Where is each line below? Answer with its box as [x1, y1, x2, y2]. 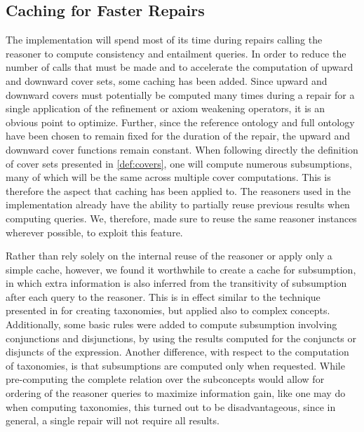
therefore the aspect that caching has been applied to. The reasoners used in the [6, 183, 351, 198]
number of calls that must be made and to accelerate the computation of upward [6, 60, 353, 74]
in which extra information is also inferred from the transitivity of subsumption [6, 276, 347, 290]
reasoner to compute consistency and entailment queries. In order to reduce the [6, 46, 346, 60]
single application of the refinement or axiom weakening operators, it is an [6, 101, 325, 116]
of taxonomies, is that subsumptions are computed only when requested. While [6, 358, 345, 372]
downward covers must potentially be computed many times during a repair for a [6, 87, 355, 102]
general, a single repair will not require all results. [6, 413, 220, 428]
